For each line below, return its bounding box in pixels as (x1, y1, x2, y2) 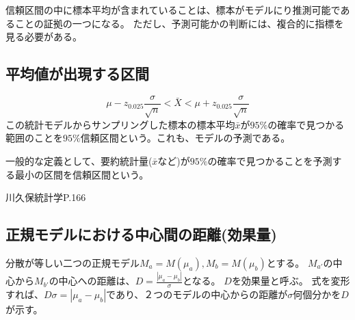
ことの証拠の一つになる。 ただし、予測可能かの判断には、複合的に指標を (14, 16, 344, 30)
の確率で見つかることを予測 (207, 154, 332, 168)
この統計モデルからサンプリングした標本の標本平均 (5, 117, 235, 131)
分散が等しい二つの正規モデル (5, 255, 140, 269)
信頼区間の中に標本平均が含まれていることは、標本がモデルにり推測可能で (5, 3, 341, 16)
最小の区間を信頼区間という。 (14, 167, 149, 181)
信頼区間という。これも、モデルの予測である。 (80, 131, 291, 145)
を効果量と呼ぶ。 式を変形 (231, 274, 350, 288)
